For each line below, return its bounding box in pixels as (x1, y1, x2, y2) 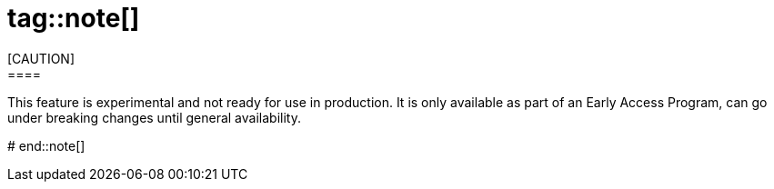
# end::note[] (7, 137, 85, 154)
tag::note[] (7, 3, 140, 34)
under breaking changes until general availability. (7, 109, 301, 125)
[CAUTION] (7, 50, 75, 66)
